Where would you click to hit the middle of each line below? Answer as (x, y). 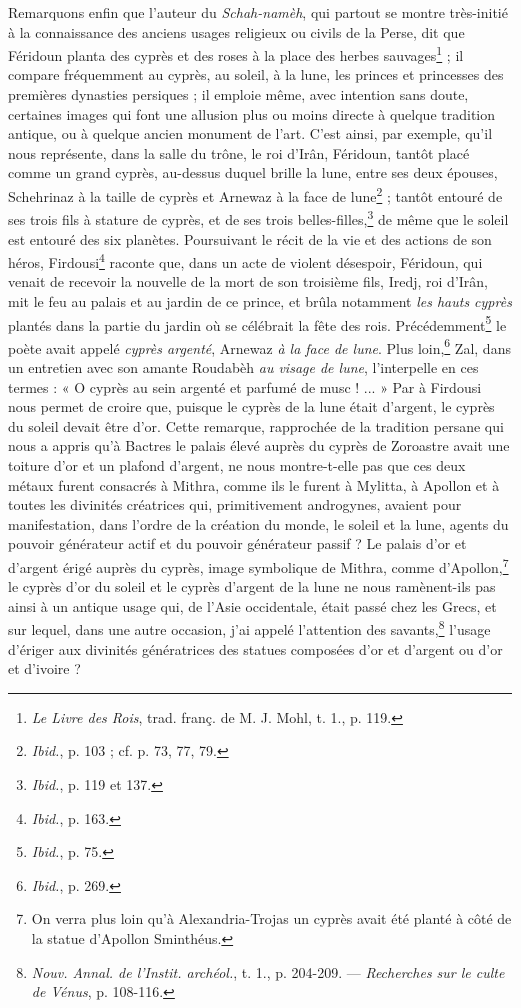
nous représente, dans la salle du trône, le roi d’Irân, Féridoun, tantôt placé (239, 152)
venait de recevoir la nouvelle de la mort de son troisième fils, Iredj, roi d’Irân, (248, 281)
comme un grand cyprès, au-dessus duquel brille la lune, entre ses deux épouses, (253, 172)
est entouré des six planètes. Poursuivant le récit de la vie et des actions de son (250, 238)
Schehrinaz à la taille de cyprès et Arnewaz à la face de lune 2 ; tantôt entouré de (255, 194)
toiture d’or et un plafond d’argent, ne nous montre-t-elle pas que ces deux (237, 465)
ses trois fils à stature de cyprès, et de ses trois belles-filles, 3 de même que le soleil (258, 217)
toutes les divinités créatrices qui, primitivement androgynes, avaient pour (235, 504)
